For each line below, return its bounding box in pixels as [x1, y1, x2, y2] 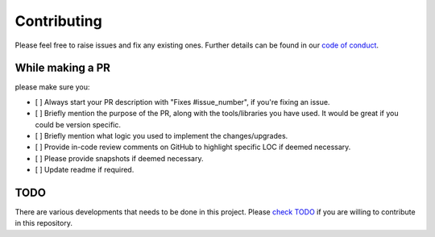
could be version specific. [35, 119, 121, 129]
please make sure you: [14, 82, 90, 92]
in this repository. [14, 218, 72, 228]
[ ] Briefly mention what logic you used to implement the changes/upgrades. [35, 131, 288, 141]
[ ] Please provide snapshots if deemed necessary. [35, 153, 205, 163]
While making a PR [14, 61, 110, 75]
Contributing [14, 12, 102, 30]
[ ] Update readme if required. [35, 165, 135, 175]
